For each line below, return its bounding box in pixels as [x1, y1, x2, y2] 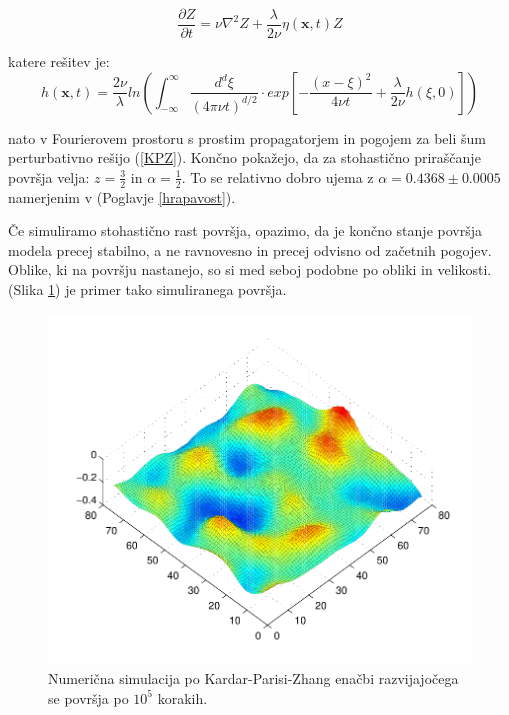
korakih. [157, 687, 208, 708]
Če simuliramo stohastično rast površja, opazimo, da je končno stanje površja [8, 220, 482, 241]
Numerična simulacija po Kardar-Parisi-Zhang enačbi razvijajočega [48, 668, 459, 688]
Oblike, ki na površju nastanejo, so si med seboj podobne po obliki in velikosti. [8, 259, 492, 280]
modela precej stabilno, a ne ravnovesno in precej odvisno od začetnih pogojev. [8, 239, 492, 260]
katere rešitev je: [8, 51, 110, 72]
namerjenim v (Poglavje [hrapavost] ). [8, 186, 236, 207]
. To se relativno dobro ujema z [181, 166, 374, 187]
